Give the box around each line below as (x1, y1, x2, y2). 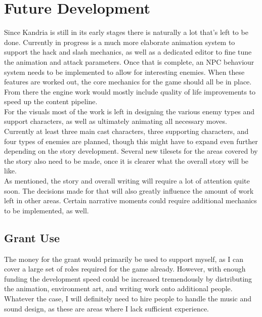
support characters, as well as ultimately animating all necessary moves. (4, 116, 227, 126)
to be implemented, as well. (4, 205, 89, 215)
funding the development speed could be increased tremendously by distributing (4, 273, 252, 284)
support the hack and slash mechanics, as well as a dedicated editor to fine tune (4, 47, 252, 57)
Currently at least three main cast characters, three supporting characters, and (4, 126, 249, 137)
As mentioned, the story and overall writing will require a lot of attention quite (4, 175, 250, 186)
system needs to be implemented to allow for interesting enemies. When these (4, 66, 245, 77)
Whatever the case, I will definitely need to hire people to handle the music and (4, 293, 252, 303)
